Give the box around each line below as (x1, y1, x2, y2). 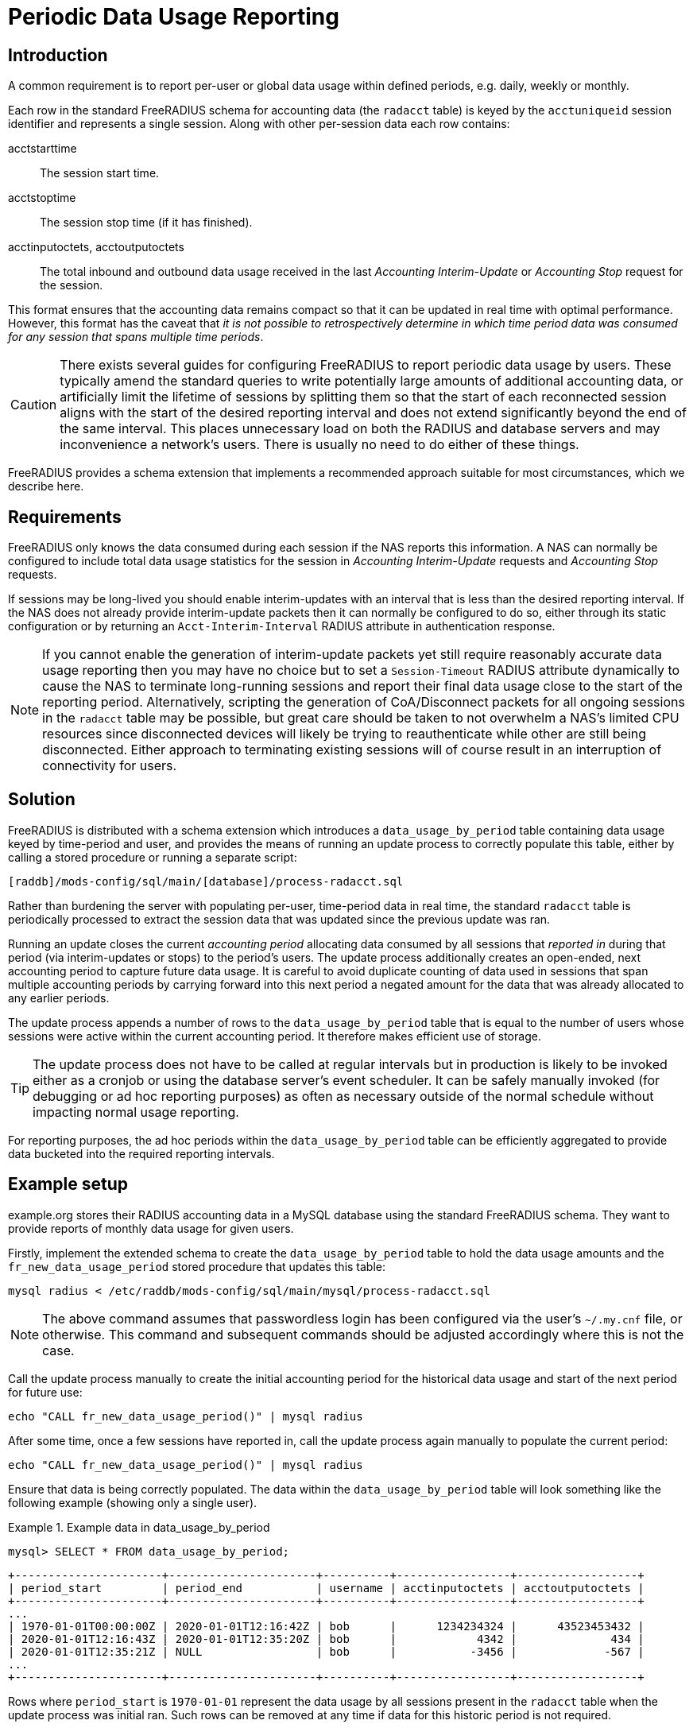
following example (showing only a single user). (8, 1495, 257, 1509)
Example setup (8, 1174, 128, 1195)
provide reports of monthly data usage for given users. (8, 1221, 294, 1235)
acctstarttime (8, 141, 77, 156)
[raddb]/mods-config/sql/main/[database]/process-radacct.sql (8, 874, 404, 888)
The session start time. (40, 166, 160, 180)
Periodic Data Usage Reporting (8, 3, 339, 30)
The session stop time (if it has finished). (40, 215, 253, 230)
